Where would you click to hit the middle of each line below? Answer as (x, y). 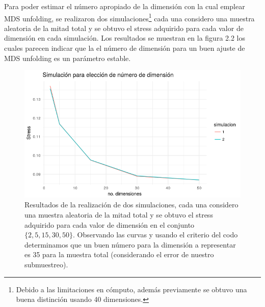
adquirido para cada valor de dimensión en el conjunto (110, 224)
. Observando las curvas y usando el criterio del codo (155, 235)
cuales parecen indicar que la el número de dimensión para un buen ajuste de (125, 48)
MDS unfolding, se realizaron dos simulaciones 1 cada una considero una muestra (129, 17)
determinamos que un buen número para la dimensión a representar (130, 244)
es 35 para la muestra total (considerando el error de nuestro (119, 254)
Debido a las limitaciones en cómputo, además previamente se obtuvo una (131, 289)
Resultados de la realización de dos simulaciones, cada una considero (131, 205)
